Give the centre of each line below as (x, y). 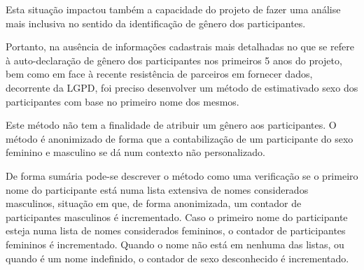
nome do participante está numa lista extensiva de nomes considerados (157, 189)
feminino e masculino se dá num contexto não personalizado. (135, 152)
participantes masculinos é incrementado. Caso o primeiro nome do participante (177, 216)
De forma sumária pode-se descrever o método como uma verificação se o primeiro (182, 175)
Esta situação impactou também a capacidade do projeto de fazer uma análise (173, 9)
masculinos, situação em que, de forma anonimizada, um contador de (154, 203)
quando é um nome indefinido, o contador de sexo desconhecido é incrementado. (177, 258)
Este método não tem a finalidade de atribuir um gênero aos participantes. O (171, 125)
